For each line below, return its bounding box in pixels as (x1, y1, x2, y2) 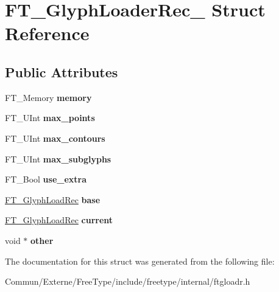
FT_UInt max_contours (5, 131, 105, 144)
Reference (5, 21, 90, 46)
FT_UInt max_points (5, 111, 95, 124)
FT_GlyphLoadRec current (5, 214, 113, 226)
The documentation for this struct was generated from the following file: (5, 254, 275, 267)
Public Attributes (5, 62, 118, 81)
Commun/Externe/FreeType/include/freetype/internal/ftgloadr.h (5, 275, 250, 288)
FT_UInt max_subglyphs (5, 152, 111, 165)
